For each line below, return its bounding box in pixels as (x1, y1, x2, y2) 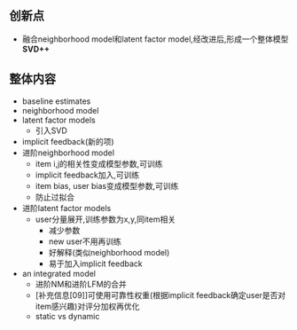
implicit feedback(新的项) (21, 136, 114, 146)
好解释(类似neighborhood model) (48, 247, 170, 257)
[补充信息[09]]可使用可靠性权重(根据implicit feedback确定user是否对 (35, 289, 286, 300)
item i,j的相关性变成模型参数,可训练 (35, 158, 163, 169)
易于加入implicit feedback (48, 258, 144, 269)
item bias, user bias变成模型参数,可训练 (35, 180, 179, 191)
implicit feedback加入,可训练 (35, 169, 140, 180)
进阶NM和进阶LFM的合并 (35, 279, 127, 289)
